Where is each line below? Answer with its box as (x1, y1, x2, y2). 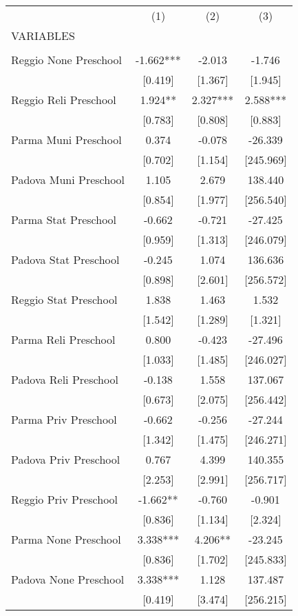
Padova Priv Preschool (11, 451, 120, 467)
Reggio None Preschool (11, 52, 123, 68)
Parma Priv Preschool (11, 411, 117, 427)
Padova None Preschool (11, 571, 125, 587)
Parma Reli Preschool (11, 331, 116, 347)
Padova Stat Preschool (11, 251, 120, 267)
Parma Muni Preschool (11, 132, 122, 147)
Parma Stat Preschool (11, 212, 117, 227)
